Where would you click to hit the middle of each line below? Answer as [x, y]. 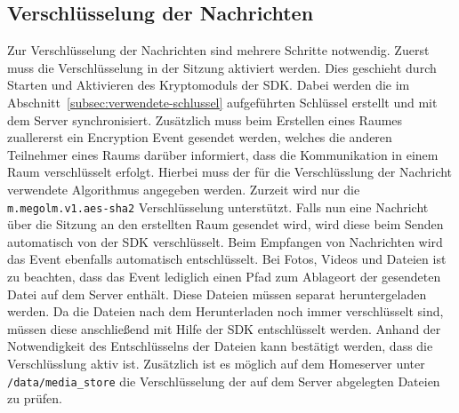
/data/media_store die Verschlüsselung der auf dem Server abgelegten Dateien [224, 381]
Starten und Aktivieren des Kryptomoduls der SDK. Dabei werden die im [209, 85]
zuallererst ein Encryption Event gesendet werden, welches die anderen [200, 137]
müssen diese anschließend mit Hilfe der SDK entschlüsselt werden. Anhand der [224, 328]
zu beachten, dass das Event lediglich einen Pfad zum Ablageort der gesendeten [224, 276]
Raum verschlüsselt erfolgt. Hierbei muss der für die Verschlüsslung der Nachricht [230, 172]
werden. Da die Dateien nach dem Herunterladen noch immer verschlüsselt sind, [225, 311]
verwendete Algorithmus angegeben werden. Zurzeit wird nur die [184, 189]
